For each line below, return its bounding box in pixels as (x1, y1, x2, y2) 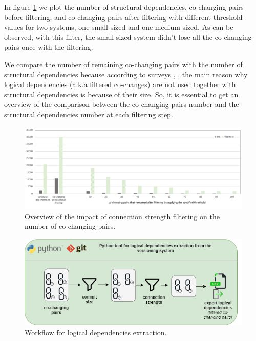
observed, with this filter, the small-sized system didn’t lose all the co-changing (4, 31, 252, 42)
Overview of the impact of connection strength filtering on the (25, 210, 220, 221)
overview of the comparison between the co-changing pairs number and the (4, 99, 239, 110)
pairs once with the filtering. (4, 41, 93, 52)
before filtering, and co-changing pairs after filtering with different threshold (4, 11, 243, 22)
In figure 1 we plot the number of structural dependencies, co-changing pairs (4, 2, 244, 12)
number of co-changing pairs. (25, 221, 116, 231)
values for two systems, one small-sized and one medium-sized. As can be (4, 22, 233, 32)
